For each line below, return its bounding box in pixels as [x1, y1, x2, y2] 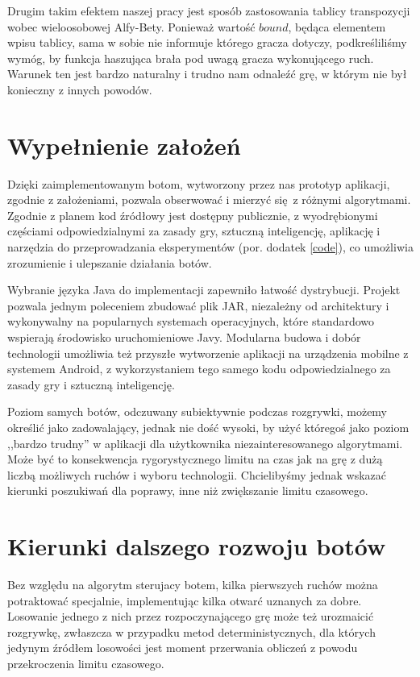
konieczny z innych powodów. [7, 81, 152, 98]
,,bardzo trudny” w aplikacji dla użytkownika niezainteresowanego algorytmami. [7, 434, 403, 451]
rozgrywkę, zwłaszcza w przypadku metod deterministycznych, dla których [7, 623, 376, 640]
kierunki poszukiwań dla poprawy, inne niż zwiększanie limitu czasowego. [7, 482, 368, 499]
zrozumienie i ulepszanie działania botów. [7, 254, 212, 271]
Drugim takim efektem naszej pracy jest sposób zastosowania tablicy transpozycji [7, 2, 410, 19]
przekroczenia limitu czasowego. [7, 655, 164, 672]
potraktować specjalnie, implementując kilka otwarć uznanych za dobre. [7, 592, 362, 608]
